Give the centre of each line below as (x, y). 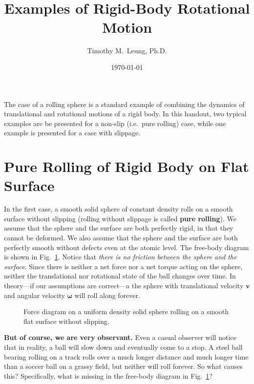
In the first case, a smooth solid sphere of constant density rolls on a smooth (118, 209)
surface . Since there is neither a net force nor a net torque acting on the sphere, (123, 266)
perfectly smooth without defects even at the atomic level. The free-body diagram (127, 247)
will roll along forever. (107, 295)
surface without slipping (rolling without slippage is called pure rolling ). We (120, 218)
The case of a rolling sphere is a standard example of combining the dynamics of (124, 104)
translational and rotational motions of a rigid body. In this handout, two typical (125, 114)
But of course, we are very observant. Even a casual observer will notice (120, 337)
